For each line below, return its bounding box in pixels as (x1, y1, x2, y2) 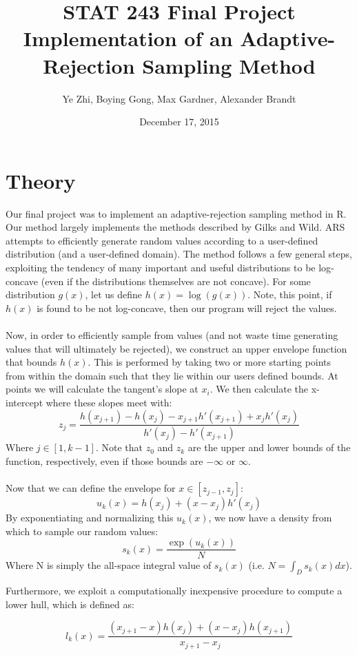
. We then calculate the (210, 382, 308, 396)
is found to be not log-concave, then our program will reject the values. (37, 300, 337, 315)
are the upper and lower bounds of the (187, 440, 351, 455)
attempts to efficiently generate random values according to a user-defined (6, 233, 318, 247)
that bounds (6, 355, 57, 369)
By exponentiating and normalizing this (6, 510, 174, 525)
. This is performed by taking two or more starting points (88, 355, 331, 369)
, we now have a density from (208, 510, 332, 525)
